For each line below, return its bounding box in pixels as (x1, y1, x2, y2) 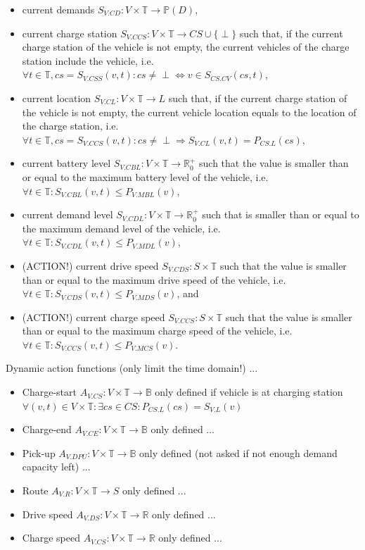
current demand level (22, 207, 113, 222)
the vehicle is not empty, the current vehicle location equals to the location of (22, 104, 357, 119)
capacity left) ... (22, 459, 91, 474)
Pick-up (22, 445, 56, 460)
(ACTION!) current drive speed (22, 258, 159, 273)
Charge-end (22, 422, 72, 437)
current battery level (22, 156, 111, 170)
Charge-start (22, 385, 77, 399)
